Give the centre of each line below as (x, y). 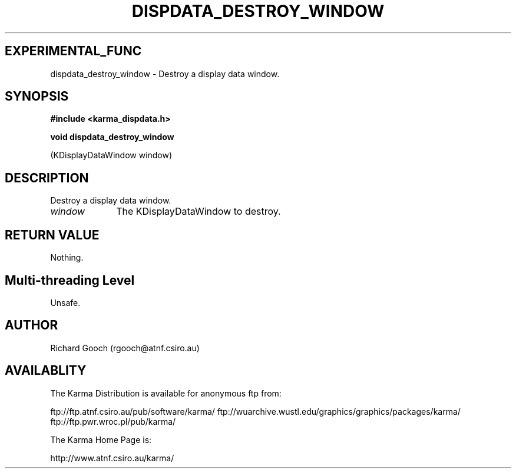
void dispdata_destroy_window (112, 137)
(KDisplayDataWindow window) (111, 155)
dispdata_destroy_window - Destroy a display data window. (165, 74)
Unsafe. (65, 302)
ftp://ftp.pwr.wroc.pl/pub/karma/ (113, 421)
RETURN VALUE (52, 235)
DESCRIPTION (47, 178)
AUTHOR (32, 325)
